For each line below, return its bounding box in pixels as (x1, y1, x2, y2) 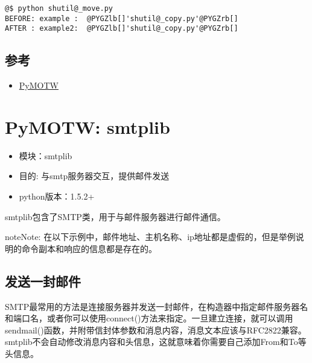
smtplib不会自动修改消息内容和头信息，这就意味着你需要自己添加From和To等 (5, 335, 307, 348)
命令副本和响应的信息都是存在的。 (21, 242, 157, 254)
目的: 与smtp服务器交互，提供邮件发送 (19, 169, 170, 182)
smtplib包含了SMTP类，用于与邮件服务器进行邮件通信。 (5, 210, 226, 223)
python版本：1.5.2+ (19, 190, 95, 203)
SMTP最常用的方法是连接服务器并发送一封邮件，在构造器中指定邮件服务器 (5, 300, 300, 312)
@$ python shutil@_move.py (5, 4, 113, 13)
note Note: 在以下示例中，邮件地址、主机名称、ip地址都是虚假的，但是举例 (5, 230, 296, 243)
